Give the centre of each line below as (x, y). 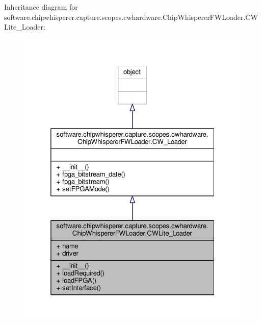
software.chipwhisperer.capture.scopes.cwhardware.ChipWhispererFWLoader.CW (131, 17)
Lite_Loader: (25, 27)
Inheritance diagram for (41, 7)
